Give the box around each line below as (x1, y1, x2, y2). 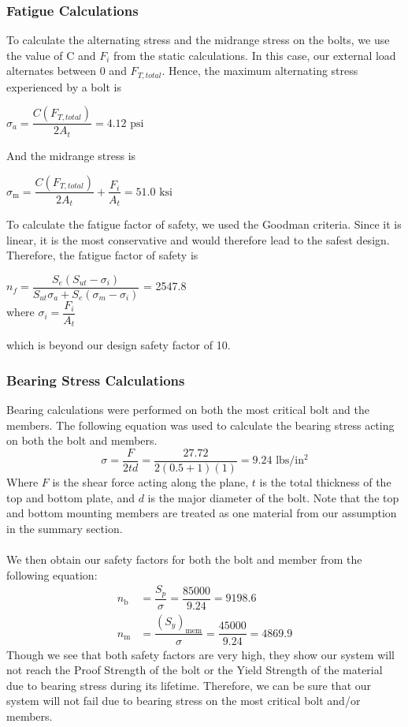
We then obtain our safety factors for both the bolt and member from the (6, 551, 362, 567)
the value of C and (6, 47, 96, 63)
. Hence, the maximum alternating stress (161, 62, 358, 79)
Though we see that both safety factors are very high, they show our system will (6, 646, 395, 662)
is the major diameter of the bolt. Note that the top (147, 489, 399, 505)
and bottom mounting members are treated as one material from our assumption (6, 505, 397, 521)
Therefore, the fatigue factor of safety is (6, 247, 198, 263)
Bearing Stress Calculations (6, 370, 185, 390)
